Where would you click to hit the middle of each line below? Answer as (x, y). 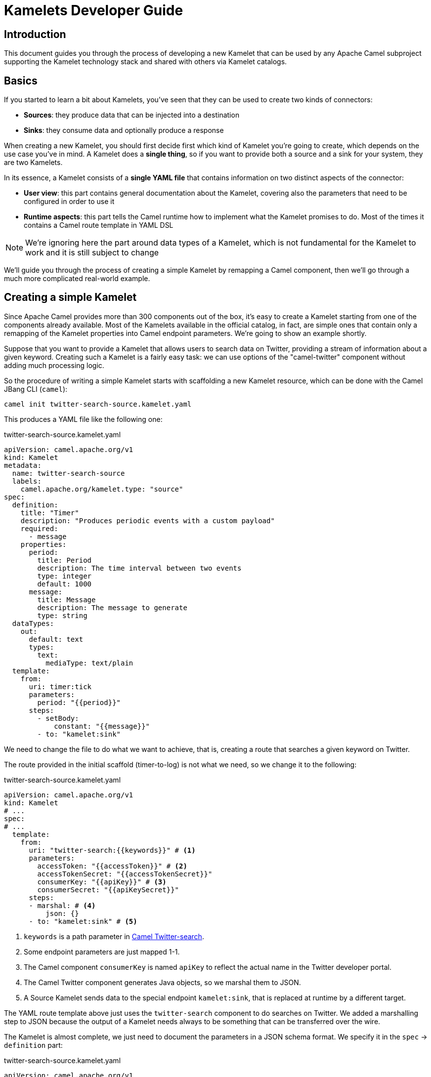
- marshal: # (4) (62, 905)
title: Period (65, 560)
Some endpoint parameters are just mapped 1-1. (102, 952)
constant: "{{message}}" (102, 726)
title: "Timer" (50, 513)
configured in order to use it (69, 202)
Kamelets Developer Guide (94, 10)
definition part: (33, 1045)
